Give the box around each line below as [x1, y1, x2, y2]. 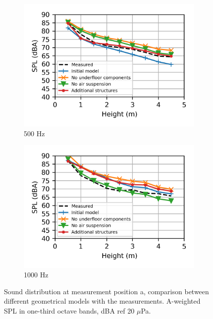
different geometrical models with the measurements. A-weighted [4, 296, 201, 306]
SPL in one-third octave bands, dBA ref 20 [4, 306, 135, 316]
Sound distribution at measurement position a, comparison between [4, 286, 209, 296]
